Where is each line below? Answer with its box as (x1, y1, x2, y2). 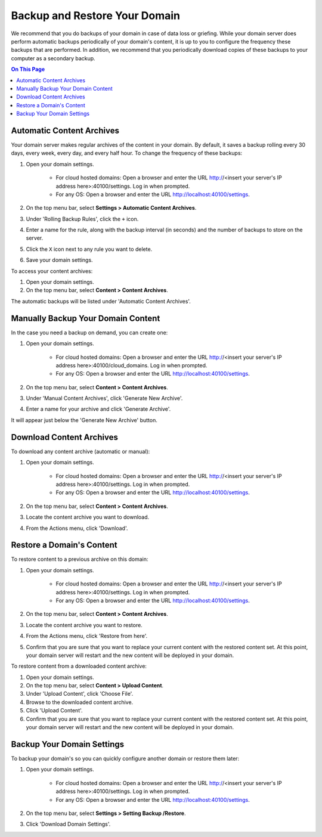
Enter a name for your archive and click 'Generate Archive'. (26, 405, 171, 413)
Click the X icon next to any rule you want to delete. (26, 245, 153, 253)
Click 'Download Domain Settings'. (26, 820, 111, 828)
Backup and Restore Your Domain (11, 9, 181, 22)
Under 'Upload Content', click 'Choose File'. (26, 690, 134, 697)
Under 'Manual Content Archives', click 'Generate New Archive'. (26, 395, 183, 402)
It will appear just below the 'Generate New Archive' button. (11, 416, 158, 423)
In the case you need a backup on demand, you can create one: (11, 328, 168, 336)
